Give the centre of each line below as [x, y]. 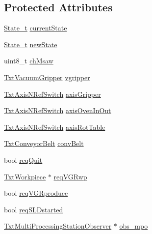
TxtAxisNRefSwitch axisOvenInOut [58, 110]
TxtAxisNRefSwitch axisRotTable [55, 127]
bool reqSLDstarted [34, 209]
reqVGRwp [70, 176]
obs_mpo [134, 226]
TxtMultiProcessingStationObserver [58, 226]
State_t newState [31, 44]
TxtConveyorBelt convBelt [44, 143]
